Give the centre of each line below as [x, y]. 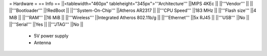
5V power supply [51, 36]
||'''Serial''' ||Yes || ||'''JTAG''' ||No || [46, 24]
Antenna [43, 43]
